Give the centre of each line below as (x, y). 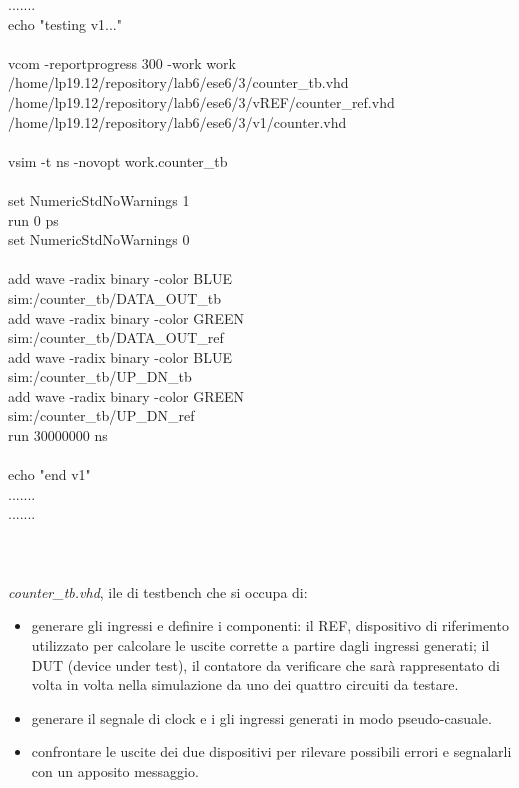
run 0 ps (33, 219)
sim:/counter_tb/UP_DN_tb (100, 376)
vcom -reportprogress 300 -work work (122, 62)
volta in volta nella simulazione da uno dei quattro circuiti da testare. (245, 684)
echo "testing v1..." (65, 23)
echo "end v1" (49, 474)
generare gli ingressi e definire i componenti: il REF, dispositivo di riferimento (270, 625)
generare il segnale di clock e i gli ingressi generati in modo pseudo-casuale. (261, 717)
